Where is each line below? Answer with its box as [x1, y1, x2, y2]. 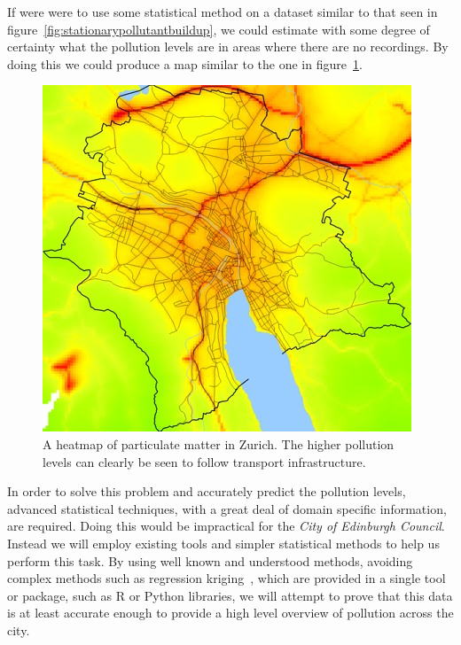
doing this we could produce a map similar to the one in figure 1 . [7, 54, 363, 73]
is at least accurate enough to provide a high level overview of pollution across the [7, 603, 454, 622]
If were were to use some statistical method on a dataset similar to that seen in [7, 3, 438, 20]
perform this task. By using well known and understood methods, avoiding [7, 551, 413, 570]
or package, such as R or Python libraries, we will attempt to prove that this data [7, 586, 453, 604]
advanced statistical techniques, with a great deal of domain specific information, [7, 499, 447, 517]
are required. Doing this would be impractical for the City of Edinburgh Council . [7, 517, 445, 535]
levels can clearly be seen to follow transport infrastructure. [43, 452, 366, 470]
